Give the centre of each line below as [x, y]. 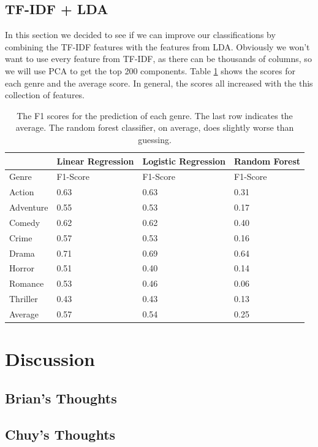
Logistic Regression [184, 161]
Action [22, 192]
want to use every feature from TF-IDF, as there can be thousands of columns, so [158, 59]
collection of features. [45, 95]
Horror [22, 268]
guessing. [155, 139]
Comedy [25, 222]
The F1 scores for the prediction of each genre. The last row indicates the [155, 115]
